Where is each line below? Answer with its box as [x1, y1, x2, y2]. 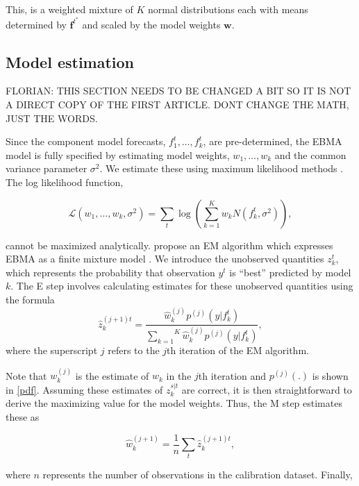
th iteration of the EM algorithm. [167, 343, 309, 358]
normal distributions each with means [147, 2, 308, 16]
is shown [312, 368, 349, 383]
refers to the [108, 343, 160, 358]
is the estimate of [75, 368, 149, 383]
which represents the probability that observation [6, 265, 215, 279]
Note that [6, 368, 47, 383]
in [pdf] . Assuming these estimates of [6, 382, 163, 396]
